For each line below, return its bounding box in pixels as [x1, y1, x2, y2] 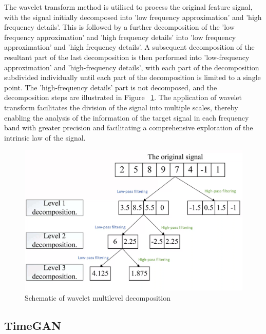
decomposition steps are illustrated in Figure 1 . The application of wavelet [4, 92, 242, 103]
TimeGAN [4, 318, 61, 333]
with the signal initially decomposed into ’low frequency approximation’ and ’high [4, 11, 262, 22]
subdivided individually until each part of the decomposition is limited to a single [4, 72, 261, 83]
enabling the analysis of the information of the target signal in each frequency [4, 112, 249, 123]
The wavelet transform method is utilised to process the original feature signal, [4, 2, 253, 12]
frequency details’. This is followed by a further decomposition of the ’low [4, 22, 235, 32]
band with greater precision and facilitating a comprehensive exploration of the [4, 122, 253, 133]
